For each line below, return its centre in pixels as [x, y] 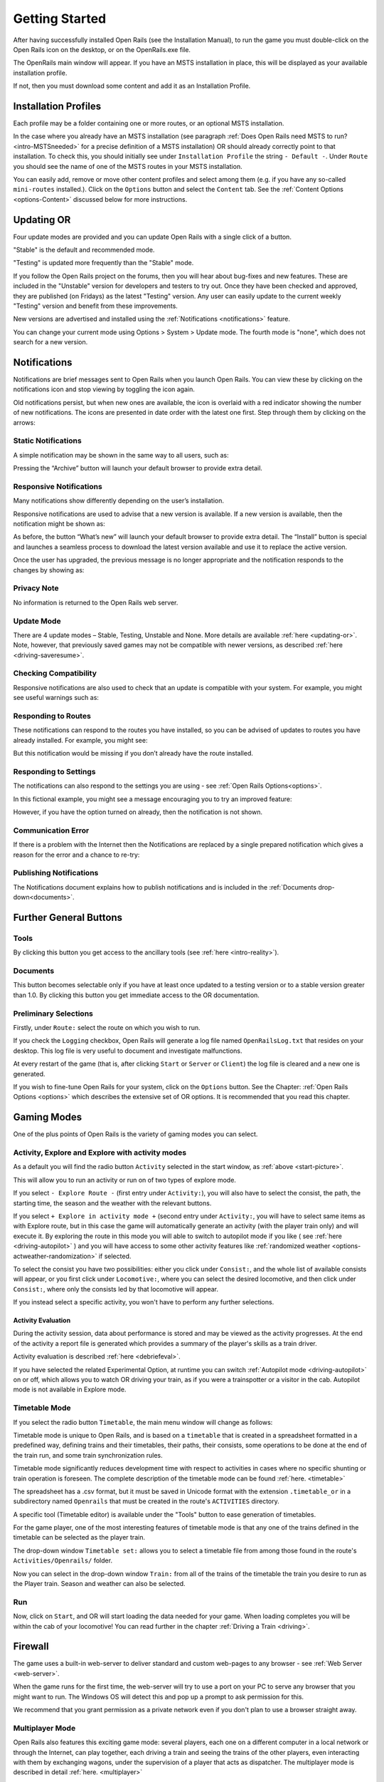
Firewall [31, 1647]
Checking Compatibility [55, 674]
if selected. [115, 1256]
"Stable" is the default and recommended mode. [84, 250]
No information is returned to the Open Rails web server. [96, 602]
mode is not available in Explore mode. [70, 1389]
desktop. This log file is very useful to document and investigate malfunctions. [128, 1051]
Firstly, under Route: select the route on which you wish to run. [107, 1027]
